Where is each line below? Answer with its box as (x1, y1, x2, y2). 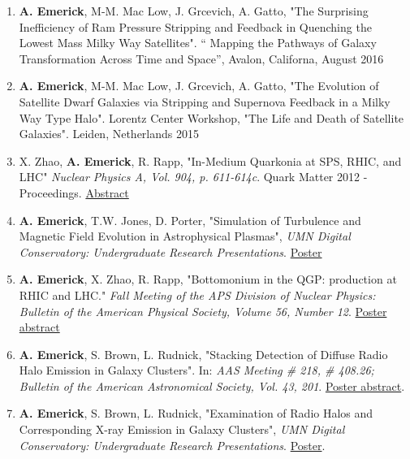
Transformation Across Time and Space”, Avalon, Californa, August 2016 (19, 50, 384, 67)
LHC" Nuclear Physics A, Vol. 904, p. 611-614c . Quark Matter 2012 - (19, 168, 368, 185)
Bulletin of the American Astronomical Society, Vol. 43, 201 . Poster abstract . (19, 377, 405, 394)
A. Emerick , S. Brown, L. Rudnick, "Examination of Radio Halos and (19, 405, 373, 422)
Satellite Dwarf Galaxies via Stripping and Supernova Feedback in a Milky (19, 93, 391, 110)
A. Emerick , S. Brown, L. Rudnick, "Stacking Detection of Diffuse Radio (19, 345, 388, 362)
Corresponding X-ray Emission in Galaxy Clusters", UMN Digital (19, 421, 345, 438)
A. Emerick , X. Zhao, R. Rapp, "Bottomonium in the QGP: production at (19, 271, 397, 288)
